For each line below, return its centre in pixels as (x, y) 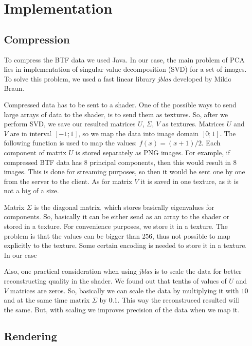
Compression (37, 39)
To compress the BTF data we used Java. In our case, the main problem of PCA (124, 59)
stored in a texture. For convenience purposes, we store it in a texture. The (116, 226)
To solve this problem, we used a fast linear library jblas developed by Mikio (118, 78)
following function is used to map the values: (71, 143)
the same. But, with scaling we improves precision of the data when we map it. (122, 309)
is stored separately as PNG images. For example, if (153, 152)
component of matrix (35, 152)
